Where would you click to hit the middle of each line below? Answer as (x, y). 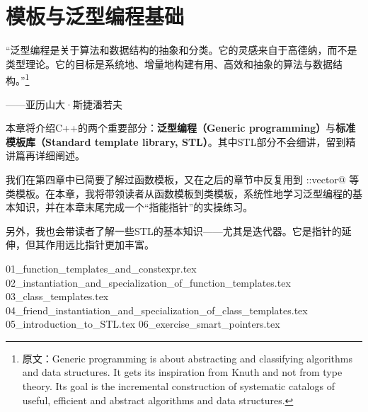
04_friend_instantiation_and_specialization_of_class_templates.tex (157, 310)
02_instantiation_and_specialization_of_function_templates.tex (148, 282)
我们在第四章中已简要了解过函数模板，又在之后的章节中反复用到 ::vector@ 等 (183, 179)
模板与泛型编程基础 (95, 16)
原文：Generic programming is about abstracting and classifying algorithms (188, 358)
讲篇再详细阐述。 (45, 155)
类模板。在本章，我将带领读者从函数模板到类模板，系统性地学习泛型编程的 (179, 193)
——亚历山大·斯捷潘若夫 (64, 104)
